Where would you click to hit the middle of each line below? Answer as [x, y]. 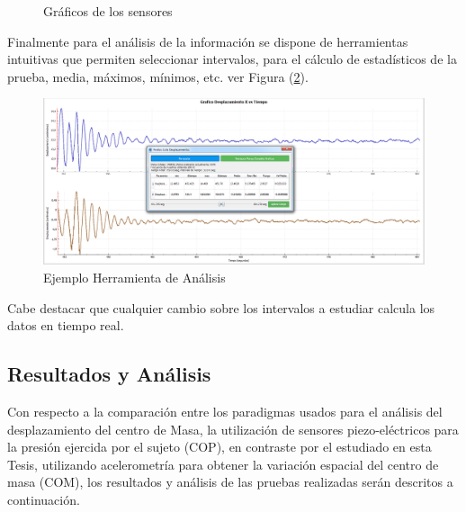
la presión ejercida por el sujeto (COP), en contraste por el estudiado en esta [220, 447]
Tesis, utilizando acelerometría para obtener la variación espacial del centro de [223, 464]
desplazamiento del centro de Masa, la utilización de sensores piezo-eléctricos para [233, 429]
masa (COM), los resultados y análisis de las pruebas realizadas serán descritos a [230, 482]
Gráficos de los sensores [108, 11]
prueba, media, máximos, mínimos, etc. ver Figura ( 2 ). [158, 76]
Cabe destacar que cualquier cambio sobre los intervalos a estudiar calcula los [221, 307]
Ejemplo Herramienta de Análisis [134, 278]
